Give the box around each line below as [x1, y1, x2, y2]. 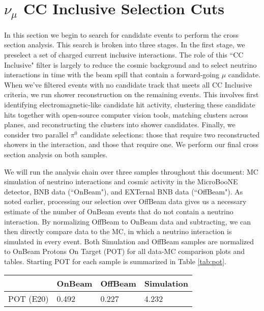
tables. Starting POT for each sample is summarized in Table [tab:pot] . [4, 256, 226, 266]
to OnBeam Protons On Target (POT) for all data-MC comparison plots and [4, 246, 245, 257]
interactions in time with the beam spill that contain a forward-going [4, 69, 220, 80]
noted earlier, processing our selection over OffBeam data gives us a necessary [4, 196, 247, 207]
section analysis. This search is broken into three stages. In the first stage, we [4, 39, 245, 50]
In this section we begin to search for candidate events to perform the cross [4, 29, 239, 40]
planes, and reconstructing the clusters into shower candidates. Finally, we [4, 119, 236, 130]
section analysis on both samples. [4, 149, 108, 159]
